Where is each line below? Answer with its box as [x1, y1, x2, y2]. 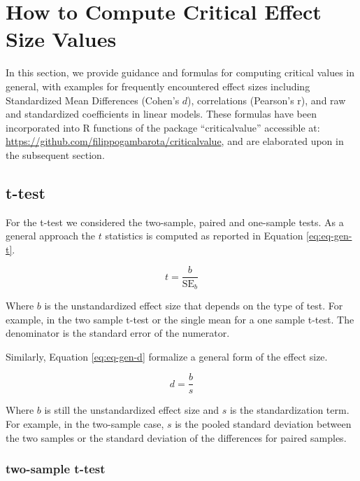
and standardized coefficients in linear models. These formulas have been [6, 106, 317, 121]
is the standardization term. [229, 403, 350, 417]
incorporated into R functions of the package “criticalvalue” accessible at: [6, 120, 320, 134]
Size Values [6, 25, 117, 53]
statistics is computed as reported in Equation [105, 228, 303, 243]
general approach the [6, 228, 96, 243]
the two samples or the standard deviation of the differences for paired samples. [6, 430, 347, 445]
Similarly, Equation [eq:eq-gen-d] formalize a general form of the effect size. [6, 349, 328, 363]
